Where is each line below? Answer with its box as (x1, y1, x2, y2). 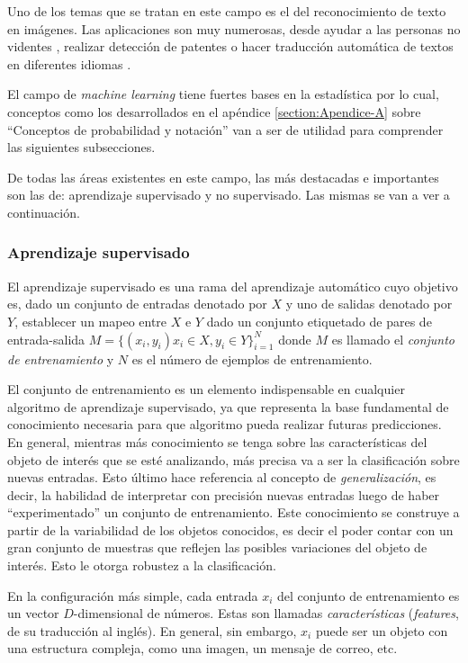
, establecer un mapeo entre (14, 311, 167, 330)
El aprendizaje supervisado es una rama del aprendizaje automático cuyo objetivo (7, 276, 458, 295)
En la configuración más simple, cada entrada (7, 586, 258, 605)
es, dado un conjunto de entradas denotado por (7, 294, 267, 313)
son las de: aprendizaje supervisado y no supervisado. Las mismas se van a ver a (7, 185, 450, 204)
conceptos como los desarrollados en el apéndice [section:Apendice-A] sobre (7, 102, 421, 121)
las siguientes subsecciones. (7, 138, 156, 157)
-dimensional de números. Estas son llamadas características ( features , (73, 604, 459, 623)
